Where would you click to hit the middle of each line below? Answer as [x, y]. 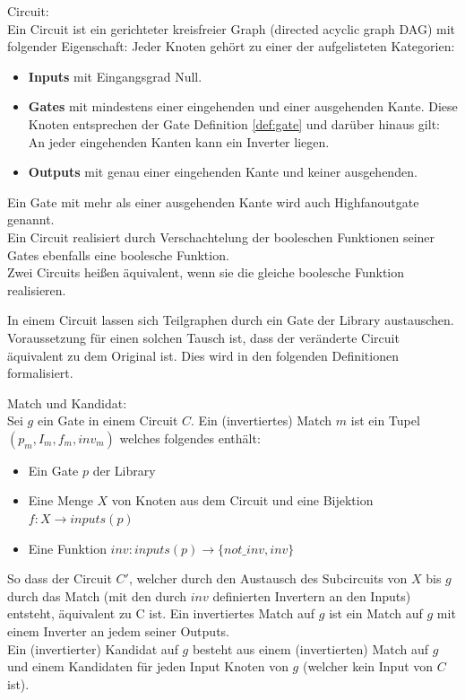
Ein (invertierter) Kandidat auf [93, 648]
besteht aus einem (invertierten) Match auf [310, 648]
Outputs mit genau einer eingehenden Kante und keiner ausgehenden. [223, 172]
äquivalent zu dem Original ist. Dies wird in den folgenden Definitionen [203, 355]
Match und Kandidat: [67, 402]
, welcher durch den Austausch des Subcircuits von [268, 578]
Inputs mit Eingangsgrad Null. [115, 76]
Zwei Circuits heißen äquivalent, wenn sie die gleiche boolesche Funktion [206, 272]
